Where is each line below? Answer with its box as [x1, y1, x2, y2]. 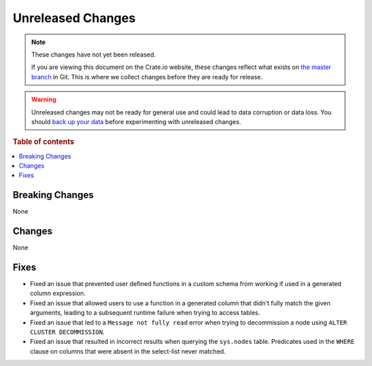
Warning [31, 95, 56, 103]
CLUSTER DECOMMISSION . [30, 328, 105, 336]
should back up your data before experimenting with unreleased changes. [31, 117, 241, 125]
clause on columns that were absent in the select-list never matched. [30, 347, 226, 355]
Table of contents [12, 137, 75, 147]
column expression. [30, 289, 86, 298]
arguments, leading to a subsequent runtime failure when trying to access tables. [30, 309, 260, 317]
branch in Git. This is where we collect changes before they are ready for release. [31, 72, 263, 81]
